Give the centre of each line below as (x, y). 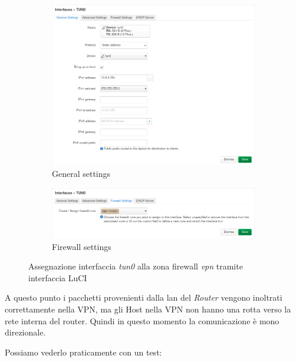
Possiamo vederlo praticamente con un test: (83, 352)
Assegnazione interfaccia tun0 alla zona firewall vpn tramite (136, 266)
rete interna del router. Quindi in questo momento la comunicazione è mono (142, 320)
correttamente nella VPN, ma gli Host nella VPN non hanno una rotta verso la (148, 309)
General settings (81, 174)
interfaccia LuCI (58, 277)
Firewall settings (82, 246)
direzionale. (25, 332)
